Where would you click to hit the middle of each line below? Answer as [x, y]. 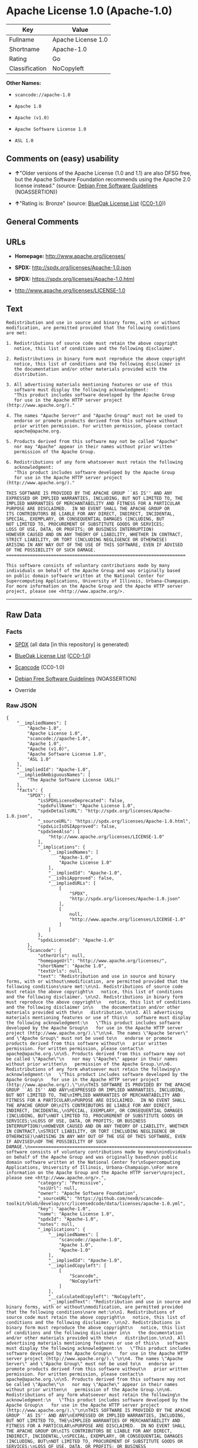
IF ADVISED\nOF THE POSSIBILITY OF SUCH [57, 1142]
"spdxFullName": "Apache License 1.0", [86, 805]
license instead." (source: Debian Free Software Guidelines [86, 185]
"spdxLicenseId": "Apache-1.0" [76, 940]
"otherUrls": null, [61, 955]
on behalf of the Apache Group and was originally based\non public [92, 1157]
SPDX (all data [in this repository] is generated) [72, 644]
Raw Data [24, 615]
